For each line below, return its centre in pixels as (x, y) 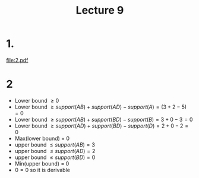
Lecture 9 (100, 10)
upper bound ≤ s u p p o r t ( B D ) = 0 (55, 157)
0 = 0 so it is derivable (42, 170)
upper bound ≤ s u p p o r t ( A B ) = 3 (55, 144)
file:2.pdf (17, 60)
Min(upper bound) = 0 (42, 163)
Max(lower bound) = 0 (42, 138)
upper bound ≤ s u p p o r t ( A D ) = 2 (55, 151)
